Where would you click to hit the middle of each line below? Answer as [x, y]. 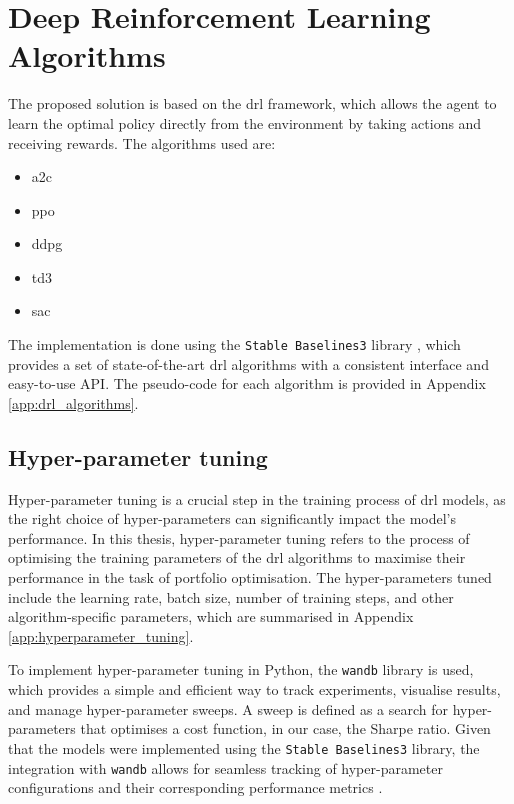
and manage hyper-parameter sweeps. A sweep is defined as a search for [228, 708]
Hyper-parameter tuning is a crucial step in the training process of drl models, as [257, 498]
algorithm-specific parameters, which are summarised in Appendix [211, 616]
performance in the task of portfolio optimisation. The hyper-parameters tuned [250, 577]
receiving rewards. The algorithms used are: [142, 142]
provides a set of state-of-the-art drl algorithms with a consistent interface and [248, 363]
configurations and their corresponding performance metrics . [195, 787]
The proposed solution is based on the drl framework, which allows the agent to [252, 103]
